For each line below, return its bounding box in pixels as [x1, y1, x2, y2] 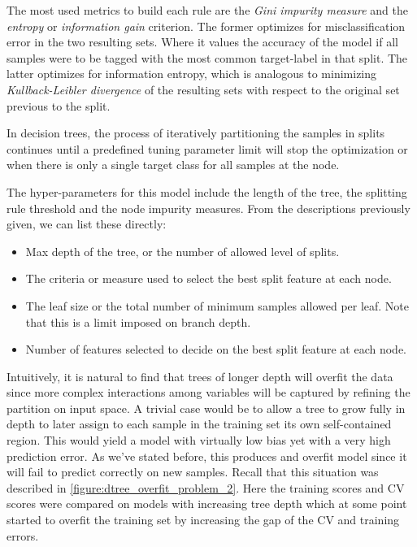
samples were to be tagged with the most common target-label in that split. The [7, 49, 408, 66]
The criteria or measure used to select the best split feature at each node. [25, 270, 392, 287]
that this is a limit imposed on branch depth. [25, 313, 251, 330]
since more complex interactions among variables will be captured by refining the [7, 384, 410, 401]
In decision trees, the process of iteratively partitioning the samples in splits [7, 124, 385, 141]
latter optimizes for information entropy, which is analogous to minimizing [7, 65, 377, 82]
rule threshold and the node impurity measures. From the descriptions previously [7, 199, 410, 216]
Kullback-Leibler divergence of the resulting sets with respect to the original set [7, 80, 400, 98]
